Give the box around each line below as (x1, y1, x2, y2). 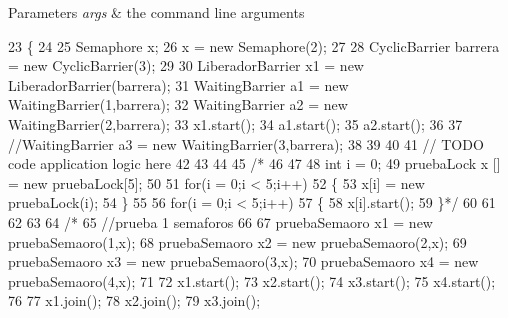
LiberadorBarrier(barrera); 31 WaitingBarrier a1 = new (8, 74, 349, 95)
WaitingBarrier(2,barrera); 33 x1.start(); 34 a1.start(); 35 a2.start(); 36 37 (8, 113, 463, 134)
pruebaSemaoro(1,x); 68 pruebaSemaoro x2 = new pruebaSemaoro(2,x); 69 (8, 231, 467, 252)
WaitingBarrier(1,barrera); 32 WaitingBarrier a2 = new (8, 94, 348, 115)
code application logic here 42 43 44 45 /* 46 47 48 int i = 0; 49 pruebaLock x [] (8, 153, 501, 174)
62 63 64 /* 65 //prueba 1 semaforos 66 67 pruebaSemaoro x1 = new (8, 211, 433, 232)
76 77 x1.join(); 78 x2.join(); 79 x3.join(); (8, 290, 261, 311)
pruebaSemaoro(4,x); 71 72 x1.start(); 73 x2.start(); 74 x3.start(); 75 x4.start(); (8, 270, 496, 291)
